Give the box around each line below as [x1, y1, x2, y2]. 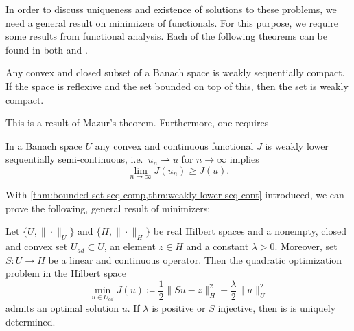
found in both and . [5, 42, 88, 56]
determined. [5, 314, 56, 328]
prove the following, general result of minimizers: [5, 201, 211, 215]
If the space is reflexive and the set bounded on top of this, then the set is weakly [5, 78, 349, 93]
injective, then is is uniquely [217, 301, 336, 315]
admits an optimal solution [5, 301, 119, 315]
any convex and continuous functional [95, 138, 254, 152]
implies [229, 152, 259, 166]
